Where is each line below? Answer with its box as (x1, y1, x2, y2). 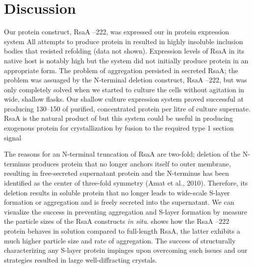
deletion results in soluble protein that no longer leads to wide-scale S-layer (4, 187, 230, 197)
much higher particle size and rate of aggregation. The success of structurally (4, 235, 236, 245)
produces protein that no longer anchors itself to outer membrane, (32, 158, 231, 168)
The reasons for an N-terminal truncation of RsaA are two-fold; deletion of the (4, 149, 241, 159)
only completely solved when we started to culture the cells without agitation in (4, 84, 244, 94)
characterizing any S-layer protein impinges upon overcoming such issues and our (4, 245, 248, 255)
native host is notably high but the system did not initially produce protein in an (4, 55, 249, 65)
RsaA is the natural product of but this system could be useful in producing (4, 113, 233, 123)
